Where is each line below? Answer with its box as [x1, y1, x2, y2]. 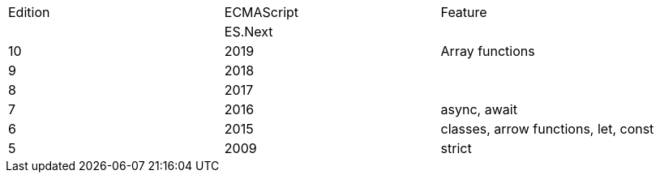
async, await [440, 101, 517, 117]
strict [440, 140, 472, 156]
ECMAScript [224, 4, 299, 20]
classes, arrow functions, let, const [440, 121, 654, 137]
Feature [440, 4, 487, 20]
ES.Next [224, 23, 273, 40]
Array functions [440, 43, 535, 59]
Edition [8, 4, 50, 20]
